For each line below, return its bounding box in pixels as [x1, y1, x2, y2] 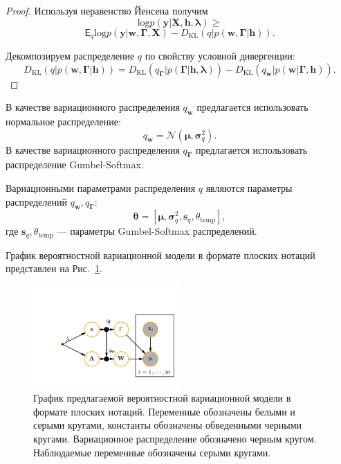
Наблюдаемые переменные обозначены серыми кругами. [33, 445, 271, 459]
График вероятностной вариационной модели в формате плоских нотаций [6, 247, 315, 262]
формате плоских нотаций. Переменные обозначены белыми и [33, 404, 295, 418]
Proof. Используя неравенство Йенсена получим [6, 3, 208, 17]
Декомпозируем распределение [6, 48, 135, 63]
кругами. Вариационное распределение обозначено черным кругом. [33, 431, 317, 445]
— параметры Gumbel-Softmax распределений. [57, 224, 257, 238]
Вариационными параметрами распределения [6, 181, 196, 195]
